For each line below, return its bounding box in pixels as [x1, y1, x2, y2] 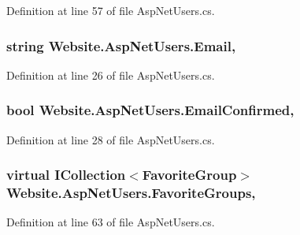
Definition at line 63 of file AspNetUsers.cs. [6, 214, 215, 230]
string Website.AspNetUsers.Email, [6, 35, 236, 55]
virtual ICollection [6, 165, 126, 185]
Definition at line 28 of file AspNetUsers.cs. [6, 131, 215, 147]
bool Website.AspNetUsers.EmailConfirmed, [6, 100, 294, 120]
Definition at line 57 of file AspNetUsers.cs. [6, 2, 215, 18]
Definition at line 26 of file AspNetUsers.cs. [6, 66, 215, 83]
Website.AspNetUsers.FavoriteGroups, [6, 183, 256, 203]
